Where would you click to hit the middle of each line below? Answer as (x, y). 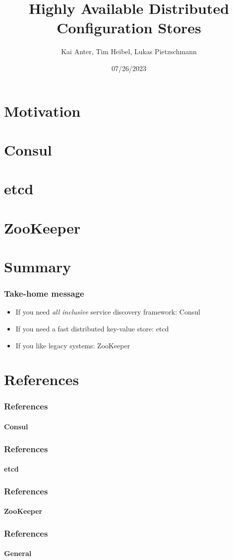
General (18, 553)
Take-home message (44, 293)
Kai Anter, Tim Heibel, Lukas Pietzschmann (129, 51)
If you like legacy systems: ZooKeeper (73, 345)
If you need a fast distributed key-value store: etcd (92, 328)
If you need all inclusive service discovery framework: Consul (108, 312)
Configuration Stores (129, 28)
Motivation (42, 111)
